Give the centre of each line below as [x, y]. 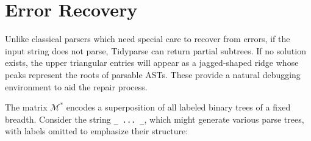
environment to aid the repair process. [76, 86]
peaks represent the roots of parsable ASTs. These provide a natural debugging [153, 74]
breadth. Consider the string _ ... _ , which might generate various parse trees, [155, 119]
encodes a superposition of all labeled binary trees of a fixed [178, 107]
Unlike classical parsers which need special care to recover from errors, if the [148, 39]
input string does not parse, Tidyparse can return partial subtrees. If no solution [155, 50]
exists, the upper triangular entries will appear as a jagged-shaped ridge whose [152, 63]
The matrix [26, 107]
